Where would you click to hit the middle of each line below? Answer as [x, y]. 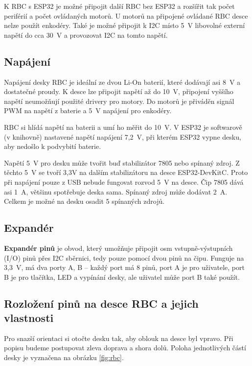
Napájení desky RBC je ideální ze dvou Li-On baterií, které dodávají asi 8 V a [122, 82]
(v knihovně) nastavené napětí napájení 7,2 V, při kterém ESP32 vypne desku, [123, 136]
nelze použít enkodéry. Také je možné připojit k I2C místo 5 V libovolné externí [125, 25]
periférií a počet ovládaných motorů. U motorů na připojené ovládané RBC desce [126, 15]
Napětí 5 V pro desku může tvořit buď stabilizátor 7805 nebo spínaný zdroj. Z [122, 162]
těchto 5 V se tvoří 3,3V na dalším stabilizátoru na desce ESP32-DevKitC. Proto [126, 172]
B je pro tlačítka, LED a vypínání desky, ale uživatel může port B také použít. [122, 277]
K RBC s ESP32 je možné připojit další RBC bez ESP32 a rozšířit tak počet [119, 6]
